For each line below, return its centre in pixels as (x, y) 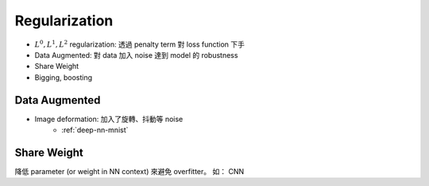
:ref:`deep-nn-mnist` (95, 130)
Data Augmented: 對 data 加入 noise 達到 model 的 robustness (136, 55)
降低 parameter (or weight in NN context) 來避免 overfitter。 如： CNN (129, 171)
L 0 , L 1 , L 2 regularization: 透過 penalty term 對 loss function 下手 (140, 44)
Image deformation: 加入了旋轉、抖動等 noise (109, 119)
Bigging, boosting (64, 77)
